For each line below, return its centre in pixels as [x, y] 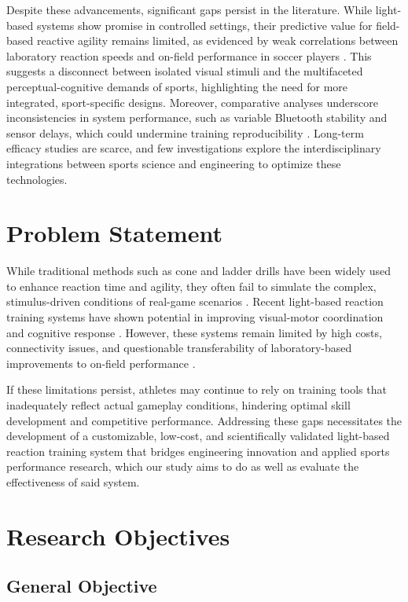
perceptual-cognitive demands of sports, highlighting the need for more [177, 86]
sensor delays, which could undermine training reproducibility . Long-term [185, 132]
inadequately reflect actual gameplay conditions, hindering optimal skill [178, 405]
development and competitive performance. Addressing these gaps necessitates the [204, 420]
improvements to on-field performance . [101, 363]
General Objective [82, 586]
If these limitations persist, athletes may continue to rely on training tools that [197, 389]
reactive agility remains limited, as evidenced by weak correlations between [217, 40]
